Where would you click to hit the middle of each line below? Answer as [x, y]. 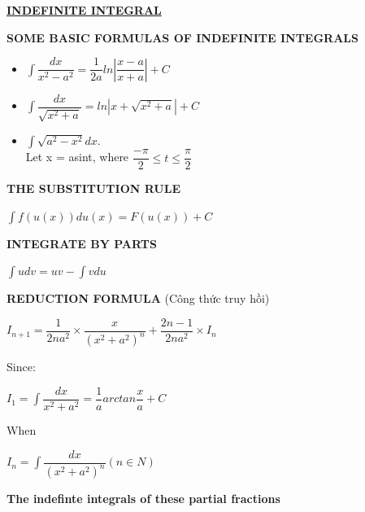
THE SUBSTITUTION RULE [94, 188]
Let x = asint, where [77, 157]
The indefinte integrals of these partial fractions [143, 499]
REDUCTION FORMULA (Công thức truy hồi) [138, 298]
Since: [21, 367]
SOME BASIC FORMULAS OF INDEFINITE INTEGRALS [182, 37]
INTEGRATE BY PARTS [82, 243]
